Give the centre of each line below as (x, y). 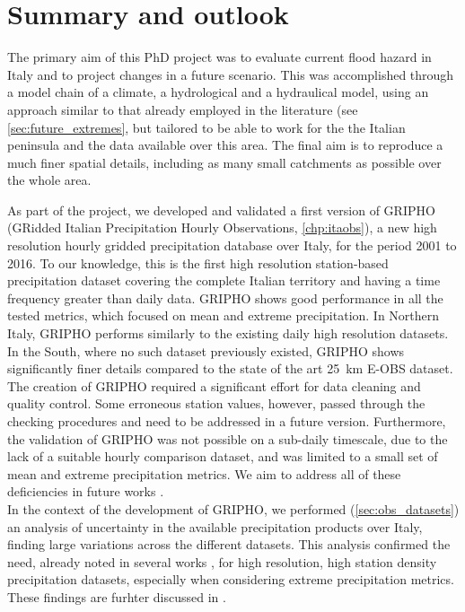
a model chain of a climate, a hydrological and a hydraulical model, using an (218, 92)
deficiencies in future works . (86, 491)
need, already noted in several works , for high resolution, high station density (222, 561)
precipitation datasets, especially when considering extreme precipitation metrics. (231, 579)
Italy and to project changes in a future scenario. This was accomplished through (231, 74)
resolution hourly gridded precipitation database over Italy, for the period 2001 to (232, 245)
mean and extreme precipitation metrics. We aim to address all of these (204, 473)
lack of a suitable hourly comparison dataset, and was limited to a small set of (223, 456)
